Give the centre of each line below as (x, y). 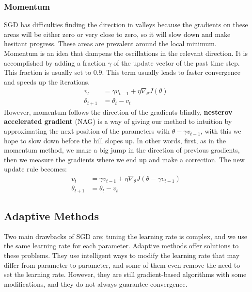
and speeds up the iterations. (47, 81)
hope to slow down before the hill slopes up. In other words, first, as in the (115, 140)
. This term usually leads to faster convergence (171, 72)
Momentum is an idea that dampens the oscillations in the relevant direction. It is (126, 53)
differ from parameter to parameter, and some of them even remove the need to (122, 265)
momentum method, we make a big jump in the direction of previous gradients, (122, 150)
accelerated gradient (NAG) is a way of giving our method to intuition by (118, 121)
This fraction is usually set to (48, 72)
